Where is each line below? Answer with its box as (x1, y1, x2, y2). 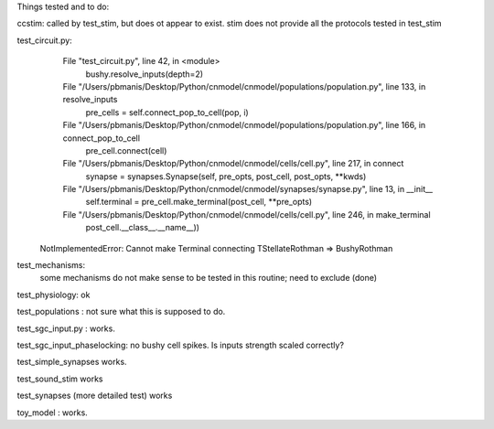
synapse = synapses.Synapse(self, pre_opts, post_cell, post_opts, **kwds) (85, 170, 367, 182)
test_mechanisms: (16, 260, 86, 271)
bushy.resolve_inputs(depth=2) (85, 69, 204, 80)
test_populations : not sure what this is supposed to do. (16, 306, 226, 317)
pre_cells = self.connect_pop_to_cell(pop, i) (85, 106, 249, 118)
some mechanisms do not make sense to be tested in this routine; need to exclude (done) (39, 273, 378, 284)
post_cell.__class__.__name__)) (85, 222, 200, 233)
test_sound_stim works (16, 373, 103, 384)
